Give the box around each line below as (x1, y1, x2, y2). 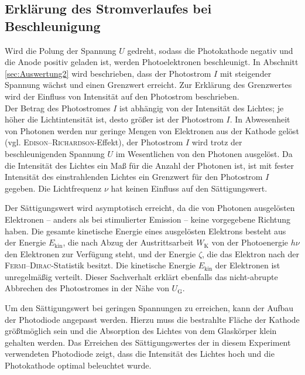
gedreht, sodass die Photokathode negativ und (127, 44, 293, 56)
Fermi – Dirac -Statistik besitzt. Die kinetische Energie (5, 259, 196, 271)
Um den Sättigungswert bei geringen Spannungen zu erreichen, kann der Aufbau (5, 302, 294, 314)
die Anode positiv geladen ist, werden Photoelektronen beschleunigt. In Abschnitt (5, 56, 299, 68)
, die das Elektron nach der (202, 247, 300, 260)
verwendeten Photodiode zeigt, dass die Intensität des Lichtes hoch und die (5, 347, 275, 360)
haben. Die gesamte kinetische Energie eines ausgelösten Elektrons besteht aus (5, 224, 286, 237)
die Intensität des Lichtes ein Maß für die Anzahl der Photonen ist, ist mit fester (5, 159, 294, 171)
